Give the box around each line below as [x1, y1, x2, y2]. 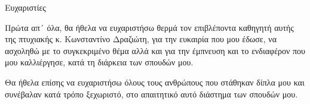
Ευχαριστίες [5, 1, 46, 13]
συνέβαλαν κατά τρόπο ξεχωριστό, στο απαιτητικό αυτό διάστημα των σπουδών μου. [5, 87, 298, 100]
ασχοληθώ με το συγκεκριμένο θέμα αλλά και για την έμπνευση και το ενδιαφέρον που [5, 44, 306, 56]
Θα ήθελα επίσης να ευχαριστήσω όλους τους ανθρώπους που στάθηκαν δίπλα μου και [5, 75, 305, 88]
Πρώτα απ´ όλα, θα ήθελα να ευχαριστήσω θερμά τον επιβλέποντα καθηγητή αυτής [5, 21, 294, 33]
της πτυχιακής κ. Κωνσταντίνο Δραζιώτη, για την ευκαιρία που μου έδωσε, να [5, 33, 277, 45]
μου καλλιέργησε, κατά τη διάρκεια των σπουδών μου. [5, 56, 194, 68]
